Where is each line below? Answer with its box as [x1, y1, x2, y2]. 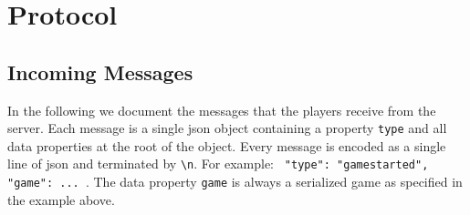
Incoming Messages [7, 57, 193, 86]
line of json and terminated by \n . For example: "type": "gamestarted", [7, 154, 429, 173]
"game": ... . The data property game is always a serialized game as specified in [7, 172, 463, 191]
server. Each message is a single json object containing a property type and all [7, 118, 447, 138]
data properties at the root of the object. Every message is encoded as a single [7, 136, 446, 155]
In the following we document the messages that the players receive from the [7, 100, 436, 119]
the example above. [7, 189, 115, 209]
